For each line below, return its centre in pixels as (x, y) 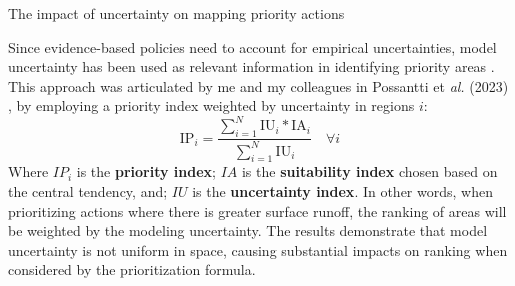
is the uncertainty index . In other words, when (342, 191)
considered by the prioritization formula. (132, 269)
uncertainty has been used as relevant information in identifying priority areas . (251, 66)
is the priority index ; (146, 171)
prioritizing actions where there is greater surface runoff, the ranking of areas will (257, 210)
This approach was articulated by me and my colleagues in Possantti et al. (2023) (258, 85)
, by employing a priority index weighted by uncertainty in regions (211, 105)
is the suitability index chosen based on (369, 171)
